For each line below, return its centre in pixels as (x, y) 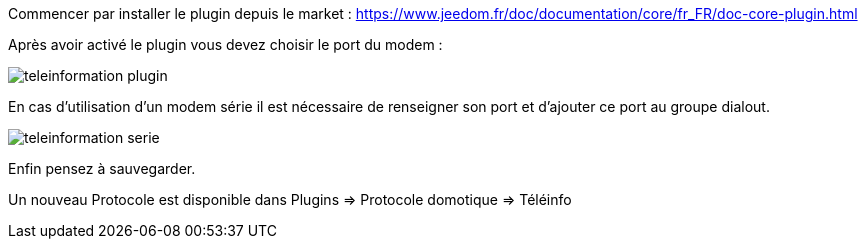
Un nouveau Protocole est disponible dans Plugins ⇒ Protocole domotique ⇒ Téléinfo (290, 199)
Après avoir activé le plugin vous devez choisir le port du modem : (225, 44)
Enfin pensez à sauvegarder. (102, 168)
